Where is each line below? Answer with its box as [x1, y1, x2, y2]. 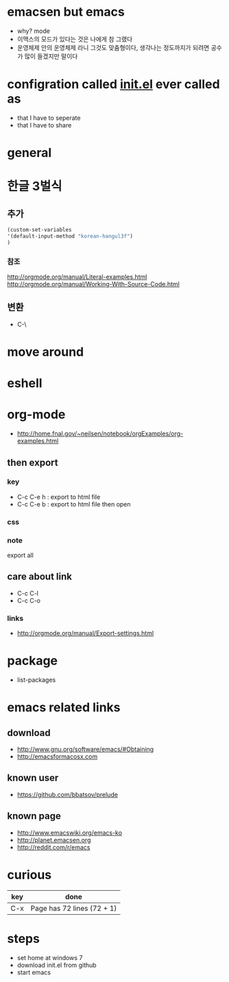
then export [7, 456, 58, 468]
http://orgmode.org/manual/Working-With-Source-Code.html [7, 280, 180, 288]
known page [7, 810, 62, 822]
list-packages [16, 676, 56, 684]
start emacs [16, 968, 51, 977]
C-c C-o [16, 596, 41, 604]
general [7, 145, 52, 161]
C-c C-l [16, 589, 39, 597]
